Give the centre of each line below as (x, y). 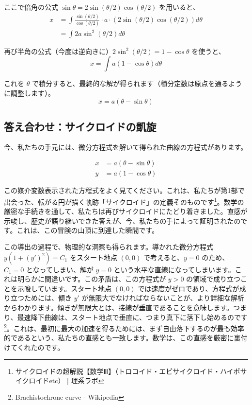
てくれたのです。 (37, 347)
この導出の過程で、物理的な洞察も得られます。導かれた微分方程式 (109, 247)
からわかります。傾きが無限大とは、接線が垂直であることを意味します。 (119, 308)
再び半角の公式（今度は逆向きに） (58, 51)
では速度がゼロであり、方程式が (189, 288)
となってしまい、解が (60, 269)
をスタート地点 (93, 257)
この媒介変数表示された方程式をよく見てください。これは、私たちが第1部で (124, 190)
